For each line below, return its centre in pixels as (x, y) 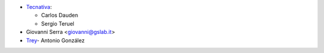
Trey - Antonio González (55, 40)
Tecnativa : (39, 7)
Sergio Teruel (58, 23)
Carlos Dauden (59, 15)
